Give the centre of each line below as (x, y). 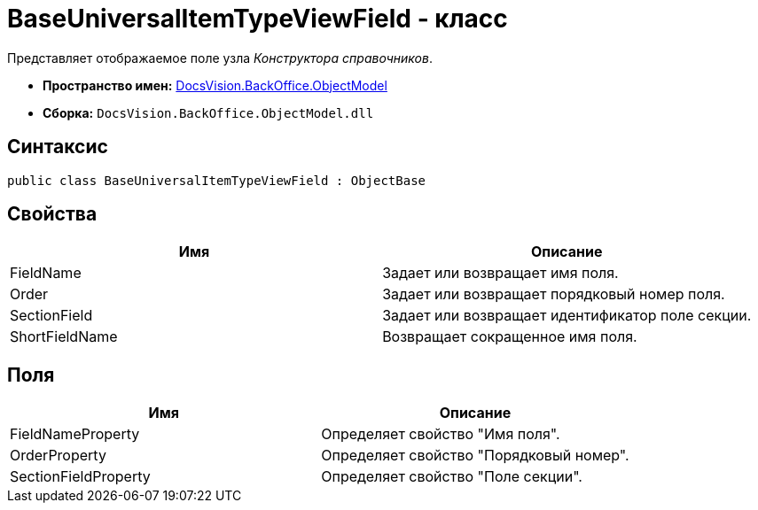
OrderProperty (58, 456)
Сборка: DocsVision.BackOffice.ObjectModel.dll (208, 112)
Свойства (52, 214)
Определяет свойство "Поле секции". (452, 477)
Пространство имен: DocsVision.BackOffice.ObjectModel (215, 85)
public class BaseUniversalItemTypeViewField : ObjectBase (217, 180)
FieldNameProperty (75, 434)
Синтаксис (58, 147)
